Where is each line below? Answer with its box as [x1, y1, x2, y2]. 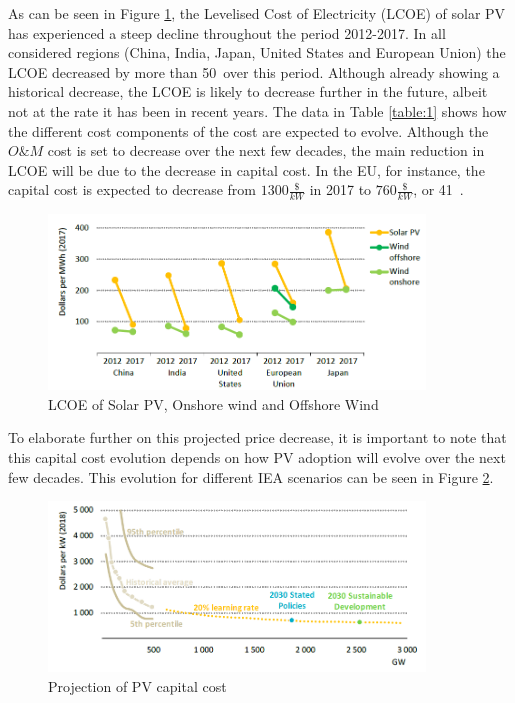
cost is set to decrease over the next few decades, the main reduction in [47, 140, 485, 161]
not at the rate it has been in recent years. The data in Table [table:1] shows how [8, 100, 507, 121]
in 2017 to [309, 179, 372, 200]
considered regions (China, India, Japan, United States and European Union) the [8, 42, 506, 63]
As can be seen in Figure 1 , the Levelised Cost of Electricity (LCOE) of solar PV [8, 3, 506, 23]
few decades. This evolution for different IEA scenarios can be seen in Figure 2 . [8, 466, 494, 487]
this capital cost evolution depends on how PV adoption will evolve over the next [8, 447, 506, 468]
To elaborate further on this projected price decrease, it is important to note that [8, 427, 507, 448]
